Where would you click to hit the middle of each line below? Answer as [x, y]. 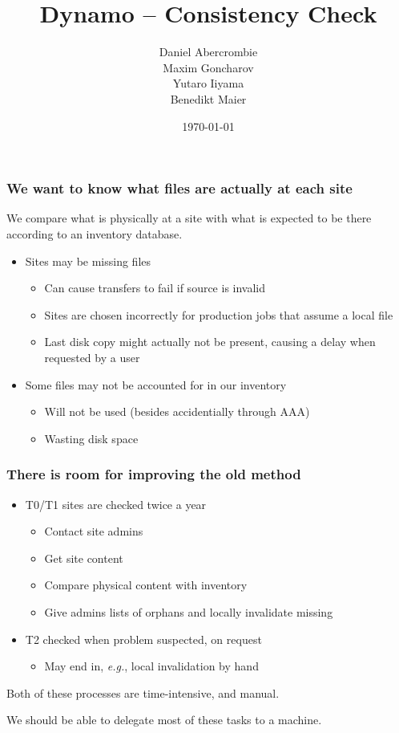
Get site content [84, 558]
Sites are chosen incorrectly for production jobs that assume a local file [219, 314]
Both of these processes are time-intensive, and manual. [143, 692]
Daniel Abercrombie [208, 52]
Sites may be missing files [88, 261]
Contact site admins [94, 531]
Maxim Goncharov [208, 67]
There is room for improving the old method [154, 474]
